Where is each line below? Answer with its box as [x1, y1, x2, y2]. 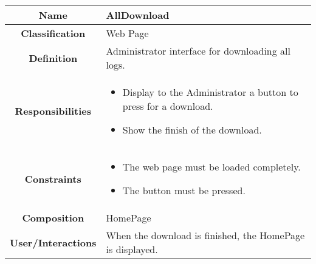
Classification [21, 26, 86, 40]
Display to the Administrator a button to [122, 85, 298, 99]
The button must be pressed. [122, 183, 246, 197]
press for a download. [122, 99, 213, 113]
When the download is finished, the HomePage [106, 228, 305, 242]
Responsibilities [15, 104, 92, 118]
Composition [22, 211, 84, 225]
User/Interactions [10, 235, 97, 249]
